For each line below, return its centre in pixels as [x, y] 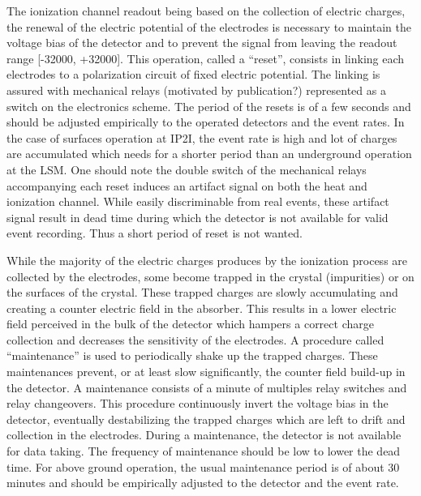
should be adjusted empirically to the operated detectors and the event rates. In [206, 122]
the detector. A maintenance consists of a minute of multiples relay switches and [207, 387]
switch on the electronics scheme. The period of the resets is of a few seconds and [209, 106]
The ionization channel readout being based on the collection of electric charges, [206, 11]
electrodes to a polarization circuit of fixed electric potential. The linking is [193, 74]
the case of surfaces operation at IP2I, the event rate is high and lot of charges [202, 137]
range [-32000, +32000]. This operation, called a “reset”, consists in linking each [206, 58]
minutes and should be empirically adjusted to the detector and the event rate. [203, 483]
